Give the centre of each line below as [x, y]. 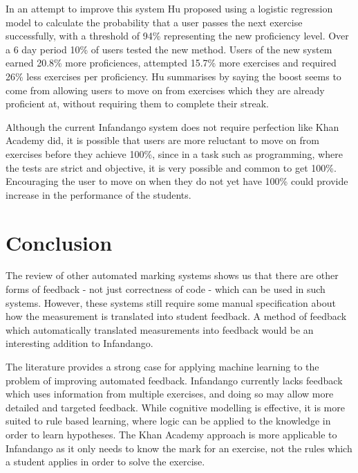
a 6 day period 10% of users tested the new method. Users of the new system [169, 49]
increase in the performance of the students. [98, 194]
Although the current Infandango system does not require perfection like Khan [172, 126]
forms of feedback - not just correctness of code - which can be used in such [166, 289]
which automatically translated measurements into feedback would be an [160, 329]
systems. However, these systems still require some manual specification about [171, 302]
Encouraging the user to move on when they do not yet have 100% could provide [177, 181]
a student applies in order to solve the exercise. [105, 462]
